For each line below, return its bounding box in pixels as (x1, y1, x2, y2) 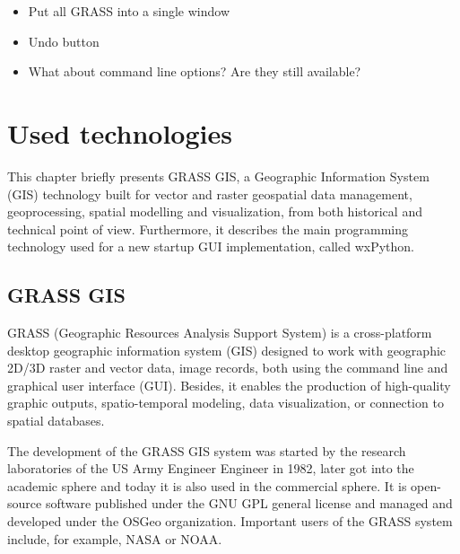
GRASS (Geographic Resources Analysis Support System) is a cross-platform (7, 323, 432, 342)
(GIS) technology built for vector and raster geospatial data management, (7, 184, 412, 203)
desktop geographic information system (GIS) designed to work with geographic (7, 340, 447, 359)
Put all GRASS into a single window (28, 2, 230, 20)
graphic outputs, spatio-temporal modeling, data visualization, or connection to (7, 393, 444, 412)
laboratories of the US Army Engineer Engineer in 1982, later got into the (7, 459, 414, 478)
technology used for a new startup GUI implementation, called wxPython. (7, 237, 414, 256)
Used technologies (7, 114, 232, 151)
